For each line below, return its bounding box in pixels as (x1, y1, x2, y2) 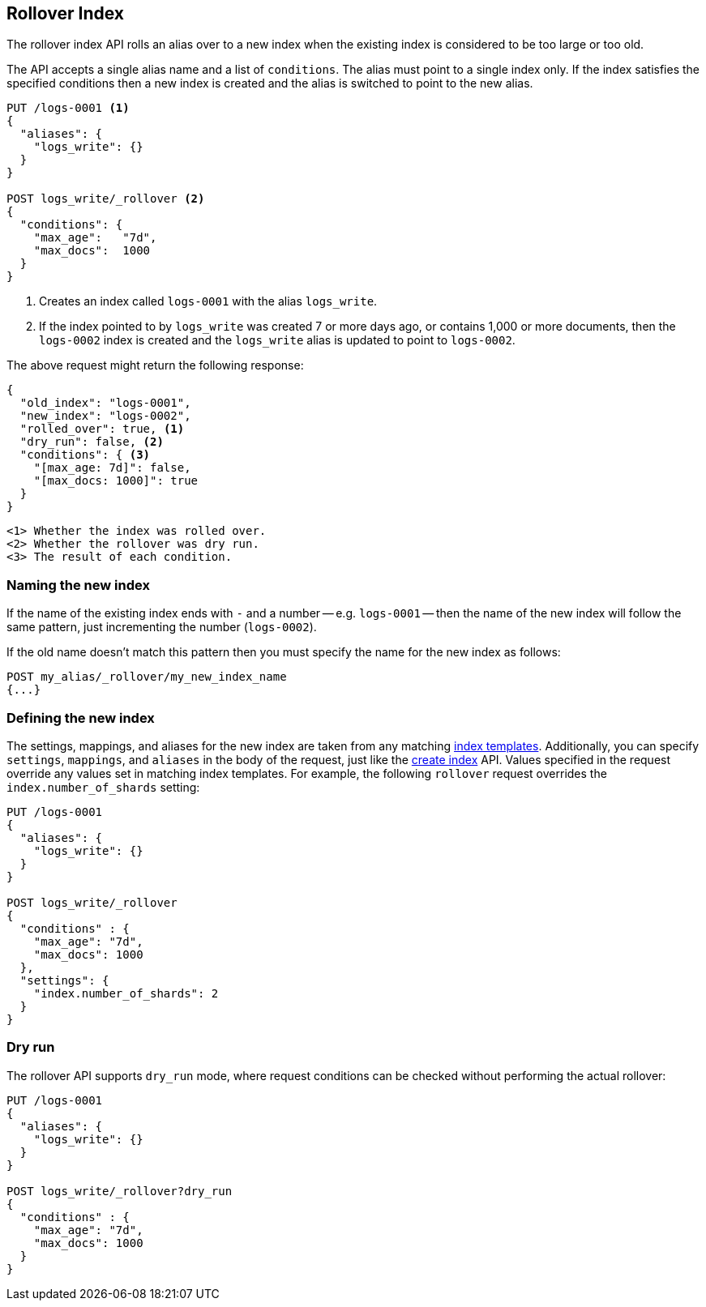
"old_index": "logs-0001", (19, 396, 191, 410)
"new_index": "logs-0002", (19, 409, 191, 423)
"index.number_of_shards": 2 (33, 986, 219, 1000)
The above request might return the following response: (6, 358, 304, 373)
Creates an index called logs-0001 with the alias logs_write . (39, 294, 378, 309)
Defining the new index (6, 709, 155, 726)
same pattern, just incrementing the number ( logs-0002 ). (6, 620, 317, 634)
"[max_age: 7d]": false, (33, 461, 191, 475)
